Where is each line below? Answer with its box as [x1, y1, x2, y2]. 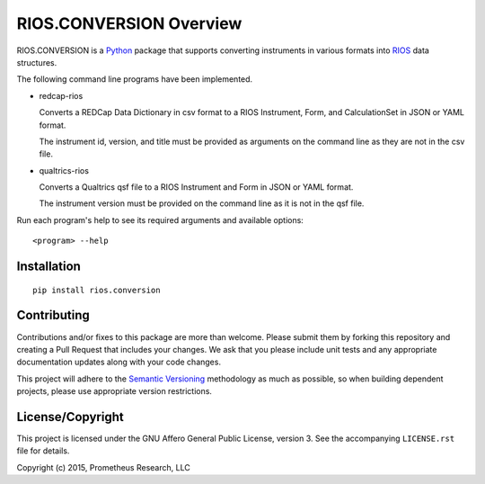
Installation [16, 259, 81, 274]
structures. [16, 57, 57, 67]
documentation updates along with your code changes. [16, 356, 222, 368]
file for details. [16, 445, 70, 456]
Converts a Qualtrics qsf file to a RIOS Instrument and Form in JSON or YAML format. [39, 182, 354, 193]
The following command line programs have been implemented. [16, 74, 253, 85]
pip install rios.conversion [32, 284, 161, 295]
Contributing [16, 308, 90, 323]
